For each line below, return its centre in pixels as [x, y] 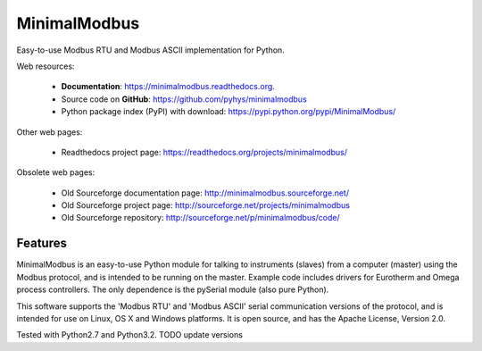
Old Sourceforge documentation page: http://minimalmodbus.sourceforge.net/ [205, 193]
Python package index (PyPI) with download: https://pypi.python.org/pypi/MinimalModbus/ [229, 112]
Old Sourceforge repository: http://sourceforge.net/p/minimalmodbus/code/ [201, 218]
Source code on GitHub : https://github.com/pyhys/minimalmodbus [184, 99]
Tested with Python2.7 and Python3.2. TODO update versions [129, 335]
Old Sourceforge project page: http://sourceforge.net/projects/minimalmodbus [205, 205]
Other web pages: [50, 132]
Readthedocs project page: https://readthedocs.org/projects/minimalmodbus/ [204, 152]
